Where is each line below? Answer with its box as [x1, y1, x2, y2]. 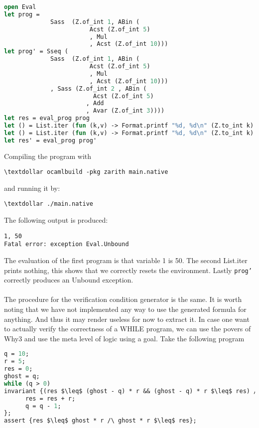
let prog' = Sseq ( [4, 48, 68, 55]
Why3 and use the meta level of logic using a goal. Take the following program [4, 333, 245, 343]
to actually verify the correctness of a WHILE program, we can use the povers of [4, 323, 251, 334]
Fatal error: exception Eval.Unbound [4, 241, 129, 248]
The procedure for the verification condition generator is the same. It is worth [4, 294, 242, 304]
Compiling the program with [4, 150, 92, 161]
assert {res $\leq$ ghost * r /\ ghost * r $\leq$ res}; [4, 417, 197, 425]
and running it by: [4, 182, 60, 193]
